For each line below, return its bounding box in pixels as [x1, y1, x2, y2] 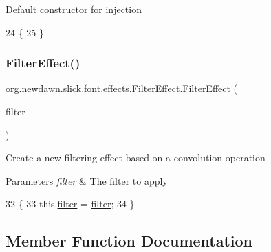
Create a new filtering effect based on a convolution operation [6, 150, 265, 165]
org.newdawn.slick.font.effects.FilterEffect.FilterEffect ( [6, 81, 238, 95]
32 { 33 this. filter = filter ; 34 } [6, 196, 135, 211]
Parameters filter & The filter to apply [6, 173, 168, 187]
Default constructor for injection [6, 2, 142, 16]
